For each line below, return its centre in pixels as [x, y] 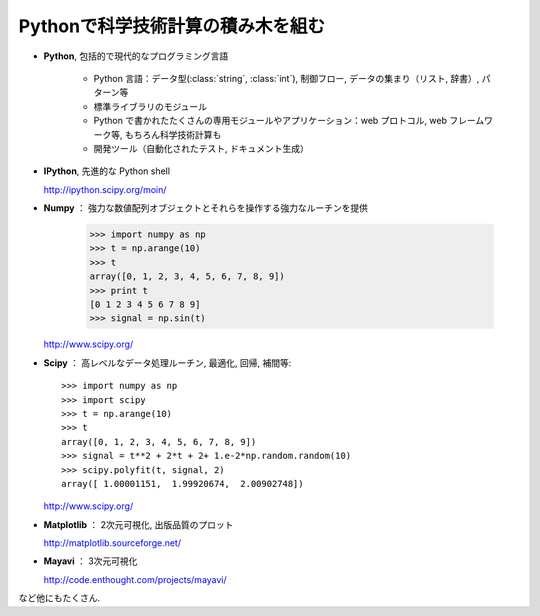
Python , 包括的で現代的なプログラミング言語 [136, 56]
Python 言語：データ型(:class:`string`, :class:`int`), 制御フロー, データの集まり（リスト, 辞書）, [286, 78]
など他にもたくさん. [59, 598]
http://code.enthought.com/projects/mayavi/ [135, 579]
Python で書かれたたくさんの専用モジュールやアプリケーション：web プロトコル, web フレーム [289, 121]
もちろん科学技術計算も [173, 134]
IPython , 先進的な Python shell [106, 171]
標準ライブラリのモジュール [150, 106]
